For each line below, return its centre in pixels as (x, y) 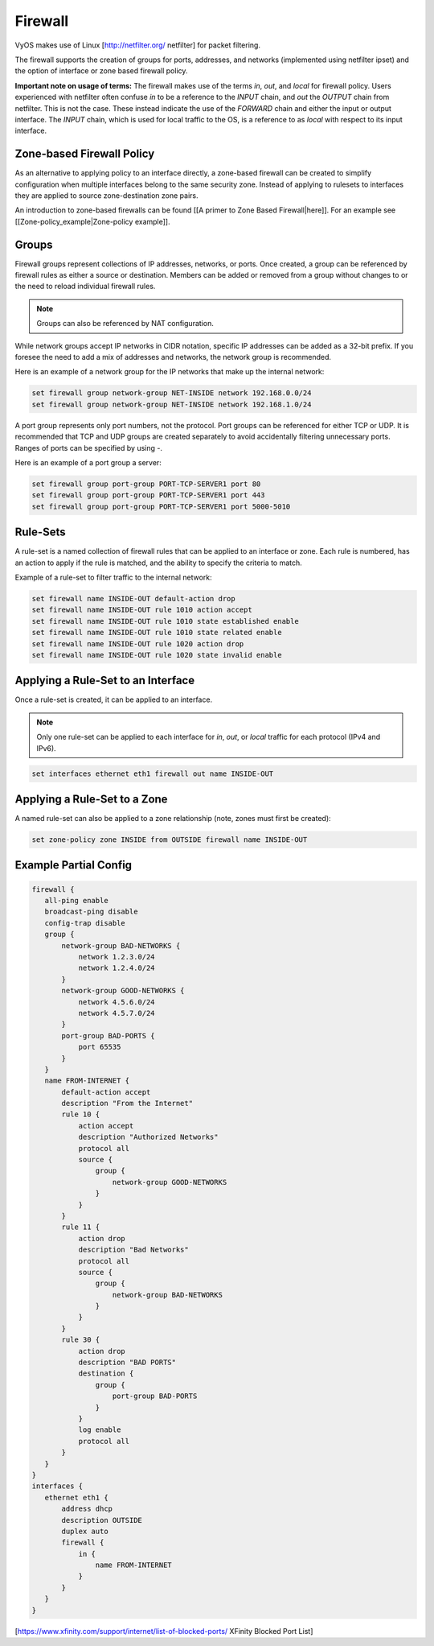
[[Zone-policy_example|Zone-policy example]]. (92, 221)
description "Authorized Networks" (148, 1137)
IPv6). (46, 748)
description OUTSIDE (102, 1520)
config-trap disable (85, 923)
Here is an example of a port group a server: (88, 462)
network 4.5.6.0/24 (117, 1002)
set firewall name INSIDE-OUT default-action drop (134, 598)
